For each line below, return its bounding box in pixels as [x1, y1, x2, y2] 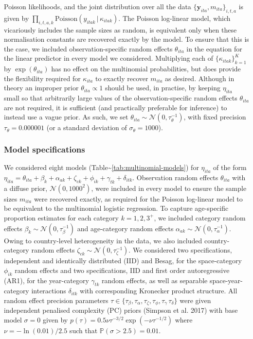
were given [180, 295, 211, 305]
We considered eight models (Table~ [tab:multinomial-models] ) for [4, 162, 199, 172]
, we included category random [154, 212, 246, 222]
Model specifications [4, 143, 85, 155]
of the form [213, 162, 247, 172]
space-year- [209, 275, 243, 285]
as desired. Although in [165, 73, 235, 83]
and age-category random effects [77, 223, 174, 233]
